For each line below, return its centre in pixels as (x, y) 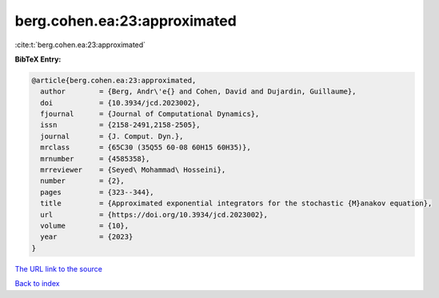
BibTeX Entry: (38, 59)
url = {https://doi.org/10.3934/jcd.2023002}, (154, 215)
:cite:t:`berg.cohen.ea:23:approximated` (80, 45)
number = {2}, (83, 181)
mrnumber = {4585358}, (95, 159)
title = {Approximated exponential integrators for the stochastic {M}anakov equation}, (236, 203)
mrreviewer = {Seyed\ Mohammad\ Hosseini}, (133, 170)
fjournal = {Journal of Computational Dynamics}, (150, 114)
